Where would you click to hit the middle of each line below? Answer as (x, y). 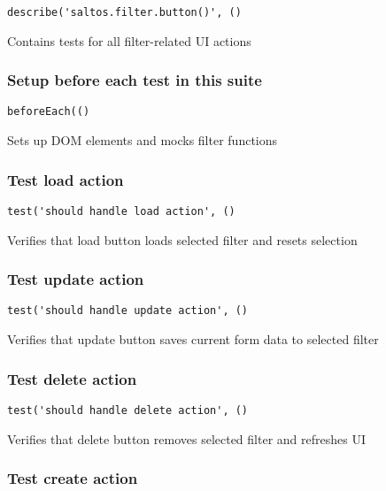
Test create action (73, 478)
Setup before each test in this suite (135, 80)
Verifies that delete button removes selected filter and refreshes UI (186, 438)
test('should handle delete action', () (128, 410)
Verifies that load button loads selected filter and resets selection (182, 239)
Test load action (66, 179)
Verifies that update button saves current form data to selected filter (193, 339)
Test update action (76, 279)
